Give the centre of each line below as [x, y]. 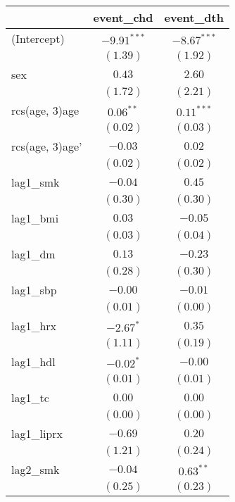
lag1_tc [30, 397]
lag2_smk [36, 469]
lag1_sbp [34, 290]
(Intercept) [38, 38]
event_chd [123, 17]
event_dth [194, 17]
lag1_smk [36, 182]
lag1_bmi [35, 218]
